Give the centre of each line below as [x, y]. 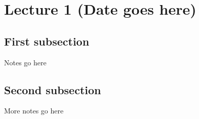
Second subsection [53, 89]
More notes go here [34, 111]
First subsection [47, 41]
